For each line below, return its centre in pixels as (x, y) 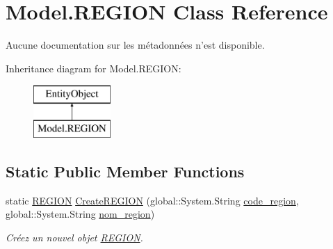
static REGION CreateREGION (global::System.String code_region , (152, 200)
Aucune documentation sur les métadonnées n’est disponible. (135, 45)
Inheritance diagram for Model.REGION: (94, 68)
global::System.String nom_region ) (80, 214)
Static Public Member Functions (125, 171)
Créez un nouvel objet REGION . (74, 237)
